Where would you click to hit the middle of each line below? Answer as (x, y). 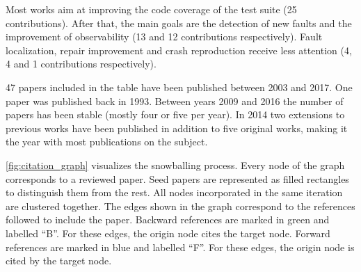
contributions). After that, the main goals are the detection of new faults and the (179, 23)
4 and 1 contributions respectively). (81, 64)
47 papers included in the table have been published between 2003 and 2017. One (179, 87)
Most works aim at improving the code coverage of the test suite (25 (151, 9)
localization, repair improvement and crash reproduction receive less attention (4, (179, 50)
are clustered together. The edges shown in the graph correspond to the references (180, 206)
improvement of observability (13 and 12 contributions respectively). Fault (164, 37)
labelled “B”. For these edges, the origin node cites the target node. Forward (168, 233)
